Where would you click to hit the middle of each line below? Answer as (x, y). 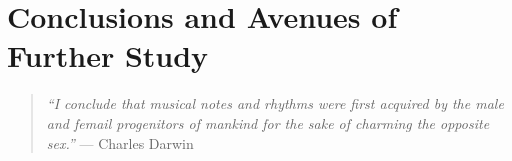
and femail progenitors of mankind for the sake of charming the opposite (268, 122)
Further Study (108, 55)
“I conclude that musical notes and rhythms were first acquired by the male (275, 103)
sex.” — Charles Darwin (120, 142)
